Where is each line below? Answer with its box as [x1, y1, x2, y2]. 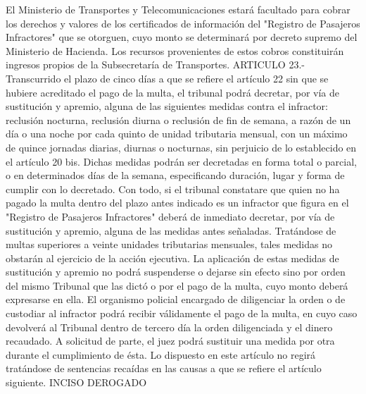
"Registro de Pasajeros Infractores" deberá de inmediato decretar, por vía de [6, 209, 335, 223]
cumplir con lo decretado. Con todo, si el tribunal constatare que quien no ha [6, 181, 340, 196]
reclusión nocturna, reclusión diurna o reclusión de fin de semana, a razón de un [6, 112, 351, 127]
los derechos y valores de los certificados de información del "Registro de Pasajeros [6, 16, 360, 30]
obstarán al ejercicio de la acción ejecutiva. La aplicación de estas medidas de [6, 250, 339, 265]
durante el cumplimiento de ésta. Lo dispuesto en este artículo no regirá [6, 347, 316, 362]
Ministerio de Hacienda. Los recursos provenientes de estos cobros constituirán [6, 43, 344, 58]
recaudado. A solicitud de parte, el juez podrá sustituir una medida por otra [6, 333, 335, 348]
